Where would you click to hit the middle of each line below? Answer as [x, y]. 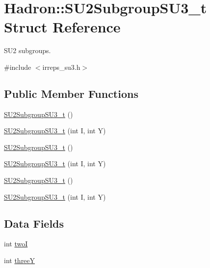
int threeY [20, 260]
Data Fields [34, 223]
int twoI [16, 244]
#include [18, 67]
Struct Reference [62, 27]
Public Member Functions [71, 93]
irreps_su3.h [61, 67]
